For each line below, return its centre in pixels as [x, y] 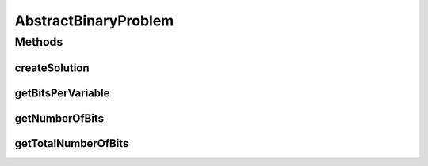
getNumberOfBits [59, 118]
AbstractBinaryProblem [94, 21]
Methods [39, 42]
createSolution [52, 68]
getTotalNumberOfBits [72, 143]
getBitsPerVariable [62, 93]
